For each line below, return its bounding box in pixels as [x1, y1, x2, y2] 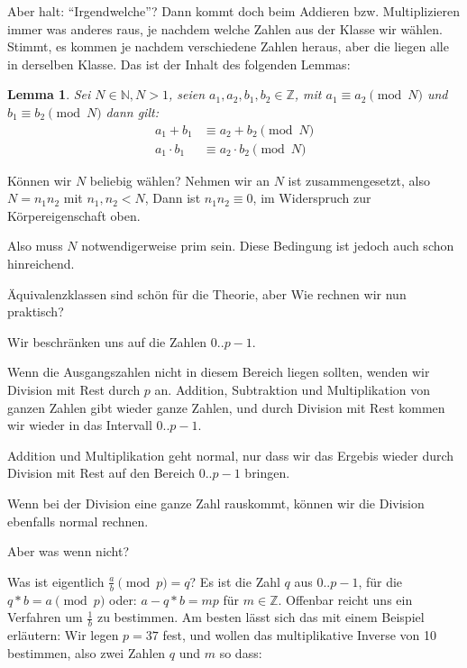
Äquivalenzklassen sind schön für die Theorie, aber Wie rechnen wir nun [7, 284, 407, 303]
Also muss [7, 236, 63, 255]
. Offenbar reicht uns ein [278, 590, 413, 609]
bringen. [244, 463, 290, 482]
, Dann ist [144, 188, 201, 207]
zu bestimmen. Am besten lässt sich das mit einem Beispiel [96, 608, 425, 627]
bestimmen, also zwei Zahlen [7, 643, 166, 662]
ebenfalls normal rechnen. [7, 511, 149, 530]
